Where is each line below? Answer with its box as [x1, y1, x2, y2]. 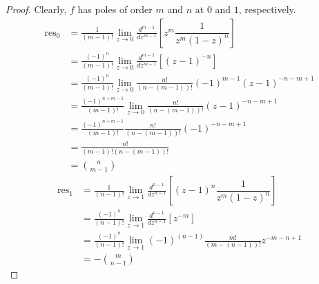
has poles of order [77, 2, 153, 16]
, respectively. [238, 2, 296, 16]
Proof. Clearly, [6, 2, 67, 16]
